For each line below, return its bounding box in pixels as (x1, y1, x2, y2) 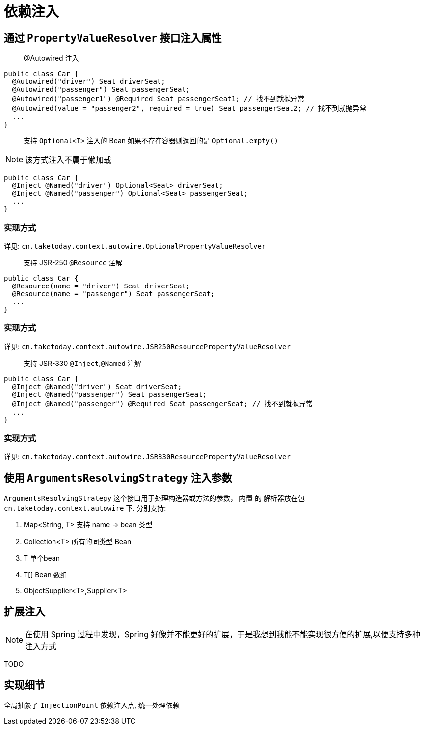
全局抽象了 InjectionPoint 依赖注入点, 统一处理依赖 (4, 701, 180, 709)
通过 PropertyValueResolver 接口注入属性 (4, 31, 222, 44)
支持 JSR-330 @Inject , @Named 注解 (24, 359, 141, 367)
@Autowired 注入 (24, 54, 79, 63)
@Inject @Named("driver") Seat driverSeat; (12, 382, 182, 391)
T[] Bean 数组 (24, 571, 67, 579)
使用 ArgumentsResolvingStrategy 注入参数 (4, 471, 232, 484)
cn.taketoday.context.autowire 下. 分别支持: (4, 504, 166, 513)
